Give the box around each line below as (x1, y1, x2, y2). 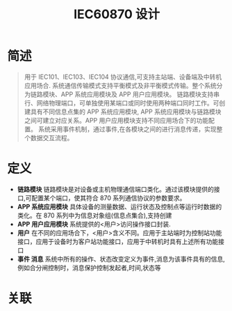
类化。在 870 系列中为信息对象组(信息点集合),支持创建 (17, 211, 172, 220)
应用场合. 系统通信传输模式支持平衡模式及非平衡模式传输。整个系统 (24, 81, 217, 89)
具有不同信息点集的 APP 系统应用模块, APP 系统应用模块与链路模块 (30, 107, 222, 116)
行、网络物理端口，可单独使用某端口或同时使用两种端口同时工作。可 (24, 98, 219, 107)
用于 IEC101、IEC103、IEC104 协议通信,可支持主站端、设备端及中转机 (24, 73, 222, 81)
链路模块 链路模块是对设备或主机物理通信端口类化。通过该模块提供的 (17, 185, 214, 193)
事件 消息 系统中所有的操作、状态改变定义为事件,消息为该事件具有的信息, (17, 255, 226, 263)
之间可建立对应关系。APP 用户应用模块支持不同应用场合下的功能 (24, 116, 209, 124)
